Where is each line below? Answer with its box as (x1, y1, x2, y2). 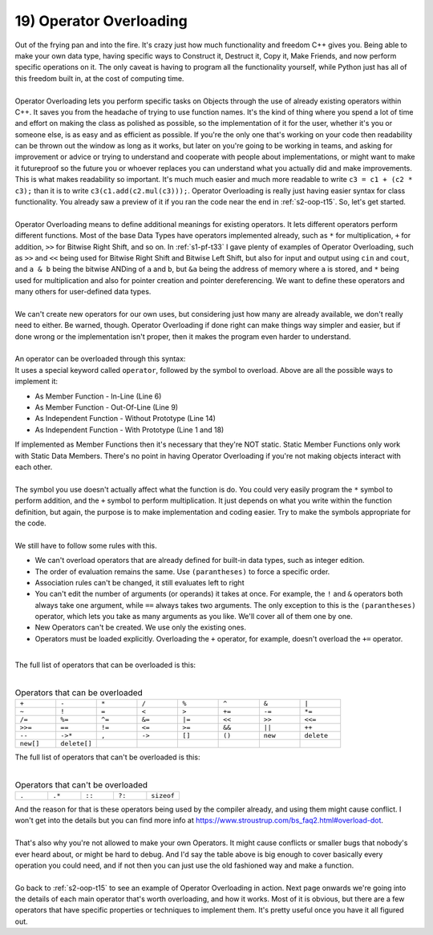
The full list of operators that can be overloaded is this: (14, 660, 196, 670)
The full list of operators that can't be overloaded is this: (14, 752, 200, 762)
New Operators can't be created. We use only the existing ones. (34, 622, 246, 633)
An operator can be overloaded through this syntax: (14, 354, 186, 364)
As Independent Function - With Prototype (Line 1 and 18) (34, 425, 225, 435)
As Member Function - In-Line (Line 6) (34, 391, 162, 401)
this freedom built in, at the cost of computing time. (14, 73, 184, 83)
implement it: (14, 377, 58, 387)
